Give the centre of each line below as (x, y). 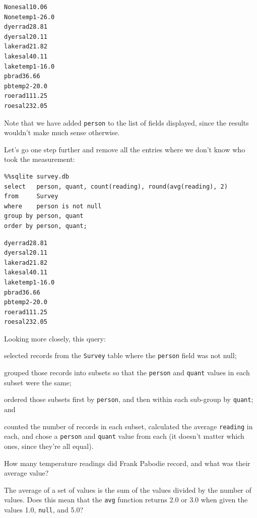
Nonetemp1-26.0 (29, 17)
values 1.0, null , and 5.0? (44, 509)
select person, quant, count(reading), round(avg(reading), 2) (116, 186)
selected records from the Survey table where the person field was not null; (120, 355)
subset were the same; (38, 382)
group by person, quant (44, 216)
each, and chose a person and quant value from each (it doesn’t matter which (124, 436)
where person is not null (53, 206)
